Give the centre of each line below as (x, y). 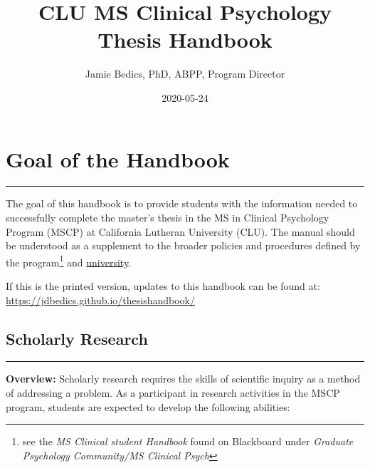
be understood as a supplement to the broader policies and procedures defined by (183, 245)
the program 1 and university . (69, 261)
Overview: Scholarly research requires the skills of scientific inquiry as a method (183, 379)
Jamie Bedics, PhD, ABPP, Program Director (185, 74)
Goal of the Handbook (118, 158)
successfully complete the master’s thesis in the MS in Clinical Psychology (168, 218)
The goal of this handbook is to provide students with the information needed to (182, 203)
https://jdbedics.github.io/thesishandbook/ (100, 300)
